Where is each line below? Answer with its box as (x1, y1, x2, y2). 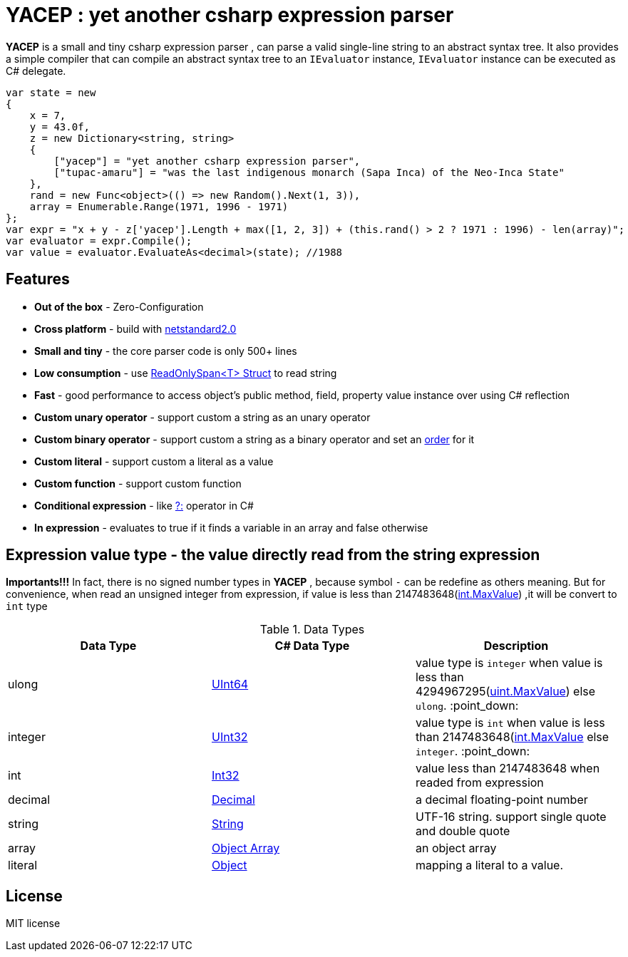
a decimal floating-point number (415, 792, 588, 807)
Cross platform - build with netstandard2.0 (34, 322, 237, 335)
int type (6, 600, 48, 613)
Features (6, 270, 70, 289)
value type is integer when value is (415, 656, 603, 671)
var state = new (6, 86, 96, 98)
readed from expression (415, 775, 544, 790)
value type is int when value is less (415, 715, 605, 730)
